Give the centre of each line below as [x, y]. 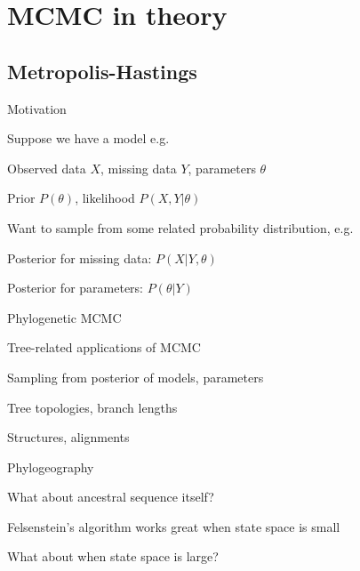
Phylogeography [51, 466]
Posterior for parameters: [75, 288]
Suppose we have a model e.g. [88, 138]
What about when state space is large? [113, 556]
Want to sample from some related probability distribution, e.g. [180, 227]
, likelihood [105, 198]
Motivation [37, 108]
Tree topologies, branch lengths [92, 407]
